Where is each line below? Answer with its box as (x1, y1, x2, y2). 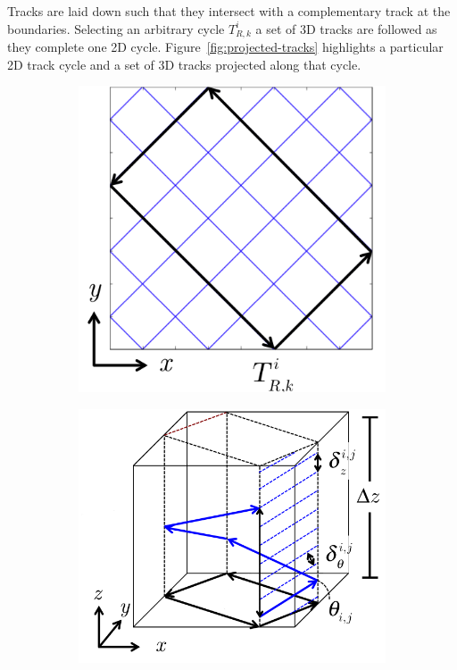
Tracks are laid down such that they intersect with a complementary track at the (7, 2, 451, 20)
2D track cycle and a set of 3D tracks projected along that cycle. (7, 54, 361, 73)
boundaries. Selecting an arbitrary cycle (7, 19, 225, 38)
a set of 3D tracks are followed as (255, 19, 437, 38)
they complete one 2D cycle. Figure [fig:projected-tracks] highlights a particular (7, 38, 444, 56)
